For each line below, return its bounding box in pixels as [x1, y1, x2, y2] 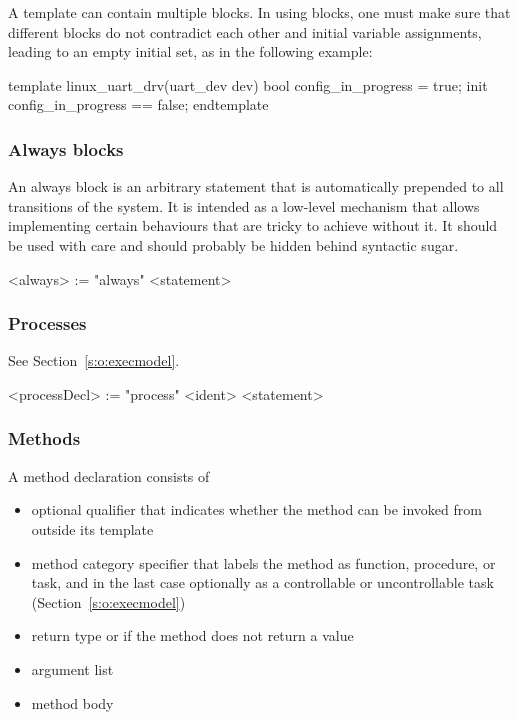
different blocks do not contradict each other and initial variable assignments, [8, 21, 482, 42]
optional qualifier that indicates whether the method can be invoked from [31, 499, 482, 520]
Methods [8, 426, 81, 451]
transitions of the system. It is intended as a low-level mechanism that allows [8, 195, 480, 216]
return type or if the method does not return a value [31, 625, 354, 646]
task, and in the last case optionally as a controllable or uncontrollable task [31, 572, 494, 593]
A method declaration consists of [8, 465, 210, 486]
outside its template [31, 518, 154, 539]
